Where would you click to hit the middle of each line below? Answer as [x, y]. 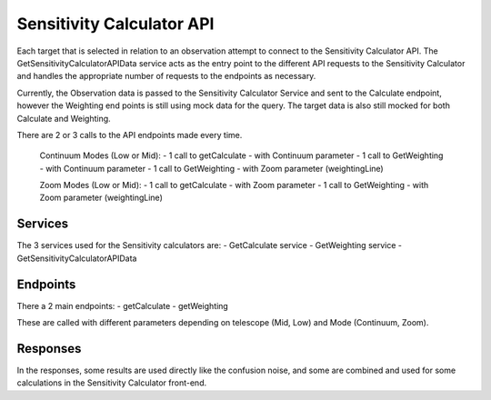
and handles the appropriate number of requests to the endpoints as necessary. [166, 76]
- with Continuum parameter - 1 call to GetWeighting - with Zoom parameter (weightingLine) [211, 168]
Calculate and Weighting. [64, 118]
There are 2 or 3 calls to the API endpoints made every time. [130, 135]
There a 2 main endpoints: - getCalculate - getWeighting [123, 305]
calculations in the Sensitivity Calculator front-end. [112, 383]
